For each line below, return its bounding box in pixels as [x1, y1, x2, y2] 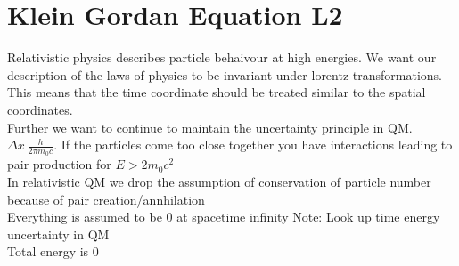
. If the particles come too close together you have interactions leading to [53, 135, 453, 154]
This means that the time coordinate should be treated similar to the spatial [7, 83, 426, 101]
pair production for [7, 155, 111, 173]
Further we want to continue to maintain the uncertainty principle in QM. [7, 117, 413, 136]
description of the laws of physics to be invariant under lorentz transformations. [7, 65, 442, 84]
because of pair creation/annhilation [7, 189, 205, 208]
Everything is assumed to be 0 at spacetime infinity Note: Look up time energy [7, 207, 440, 226]
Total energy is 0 [7, 242, 99, 261]
